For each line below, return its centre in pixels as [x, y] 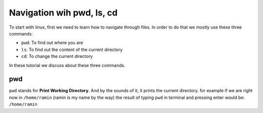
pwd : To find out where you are [52, 43]
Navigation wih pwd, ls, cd [63, 13]
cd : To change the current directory [57, 56]
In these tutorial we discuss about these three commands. [67, 65]
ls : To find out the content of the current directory [72, 49]
